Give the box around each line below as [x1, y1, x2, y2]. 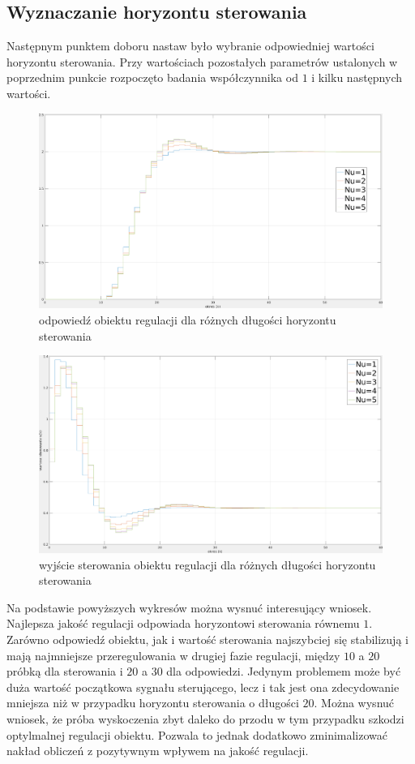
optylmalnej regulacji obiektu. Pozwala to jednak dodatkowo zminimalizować [6, 726, 388, 743]
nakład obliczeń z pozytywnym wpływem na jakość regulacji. [6, 742, 309, 759]
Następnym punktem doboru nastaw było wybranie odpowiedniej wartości [6, 37, 374, 54]
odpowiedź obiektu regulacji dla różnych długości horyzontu [39, 311, 336, 328]
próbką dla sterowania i [6, 663, 123, 680]
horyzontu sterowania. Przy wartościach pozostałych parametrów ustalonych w [6, 53, 398, 70]
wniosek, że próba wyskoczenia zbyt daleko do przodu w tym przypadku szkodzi [6, 710, 404, 727]
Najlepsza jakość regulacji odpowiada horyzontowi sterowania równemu [6, 615, 360, 632]
